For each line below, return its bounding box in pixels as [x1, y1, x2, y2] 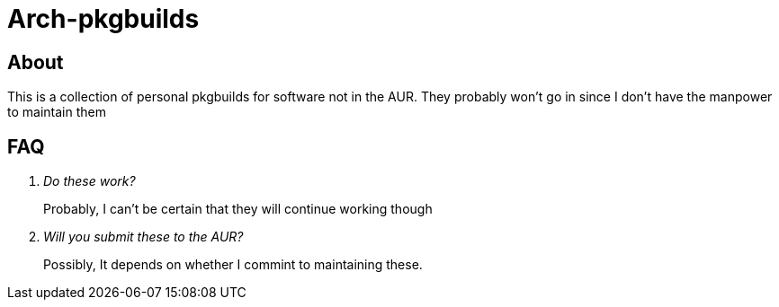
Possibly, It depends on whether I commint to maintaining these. [43, 257, 423, 273]
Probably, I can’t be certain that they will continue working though [43, 201, 433, 217]
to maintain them [7, 104, 106, 120]
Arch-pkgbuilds [7, 4, 200, 34]
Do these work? [43, 173, 136, 189]
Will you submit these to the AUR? [43, 229, 244, 245]
